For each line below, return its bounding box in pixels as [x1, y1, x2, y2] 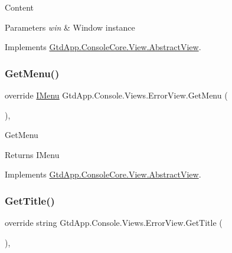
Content [5, 1, 34, 13]
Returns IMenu [5, 148, 60, 160]
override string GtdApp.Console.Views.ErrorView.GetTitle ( [5, 216, 223, 229]
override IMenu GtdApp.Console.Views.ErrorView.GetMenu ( [5, 89, 228, 101]
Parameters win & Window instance [5, 21, 135, 33]
